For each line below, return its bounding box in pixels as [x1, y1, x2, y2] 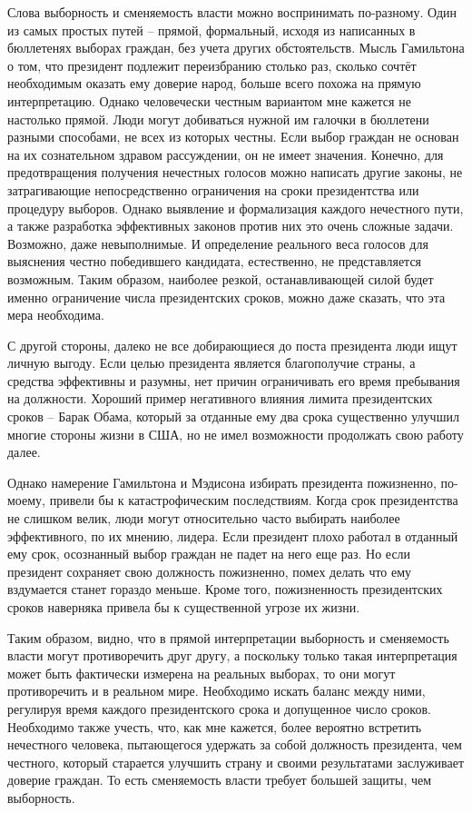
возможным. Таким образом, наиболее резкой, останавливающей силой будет [7, 269, 434, 288]
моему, [7, 491, 45, 510]
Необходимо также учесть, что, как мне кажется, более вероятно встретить [7, 717, 422, 736]
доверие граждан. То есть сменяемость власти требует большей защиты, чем [7, 770, 432, 789]
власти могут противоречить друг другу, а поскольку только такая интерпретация [7, 646, 457, 665]
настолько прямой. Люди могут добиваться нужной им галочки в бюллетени [7, 109, 429, 128]
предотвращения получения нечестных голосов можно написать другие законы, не [7, 163, 463, 182]
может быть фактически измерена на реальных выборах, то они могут [7, 663, 396, 682]
